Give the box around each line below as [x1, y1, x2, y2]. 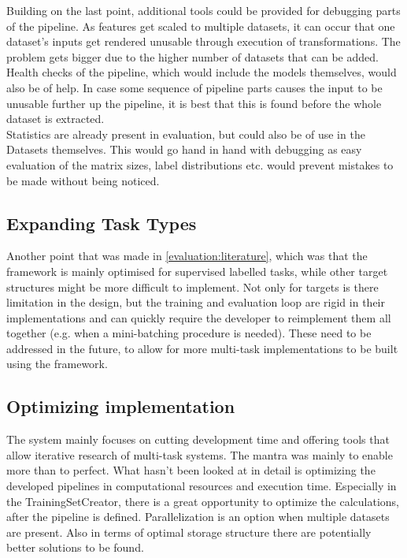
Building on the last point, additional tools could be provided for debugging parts [6, 2, 401, 18]
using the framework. [6, 355, 108, 372]
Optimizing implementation [6, 394, 235, 418]
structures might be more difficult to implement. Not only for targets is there [6, 278, 379, 295]
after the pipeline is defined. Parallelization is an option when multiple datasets [6, 508, 390, 525]
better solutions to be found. [6, 539, 144, 556]
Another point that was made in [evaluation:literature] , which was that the [6, 247, 368, 264]
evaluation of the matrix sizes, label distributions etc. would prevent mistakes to [6, 156, 394, 173]
